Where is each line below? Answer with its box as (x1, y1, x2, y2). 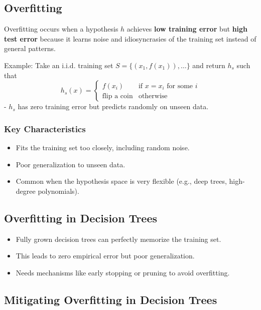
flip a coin (102, 92, 133, 100)
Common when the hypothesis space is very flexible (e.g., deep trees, (16, 176, 227, 186)
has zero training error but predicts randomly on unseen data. (18, 101, 209, 112)
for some (167, 82, 193, 90)
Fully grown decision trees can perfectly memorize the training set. (16, 233, 221, 244)
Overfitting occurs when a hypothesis (4, 24, 118, 34)
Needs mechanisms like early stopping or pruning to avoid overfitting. (16, 267, 230, 277)
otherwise (138, 92, 168, 100)
